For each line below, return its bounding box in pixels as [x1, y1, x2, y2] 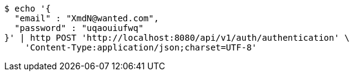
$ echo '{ [4, 4, 51, 13]
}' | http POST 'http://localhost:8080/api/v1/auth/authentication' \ [4, 33, 350, 43]
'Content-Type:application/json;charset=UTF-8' [24, 43, 257, 52]
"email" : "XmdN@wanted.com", [14, 13, 159, 23]
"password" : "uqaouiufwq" [14, 23, 144, 33]
